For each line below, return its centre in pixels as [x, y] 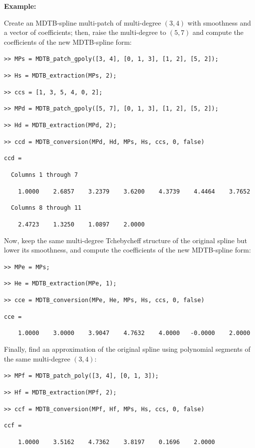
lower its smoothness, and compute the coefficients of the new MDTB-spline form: [127, 250]
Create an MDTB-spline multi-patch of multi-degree [83, 22]
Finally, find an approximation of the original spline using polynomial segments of [127, 349]
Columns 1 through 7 [44, 175]
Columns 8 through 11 [46, 208]
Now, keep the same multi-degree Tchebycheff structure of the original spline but [126, 240]
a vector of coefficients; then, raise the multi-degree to [85, 32]
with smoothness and [219, 22]
